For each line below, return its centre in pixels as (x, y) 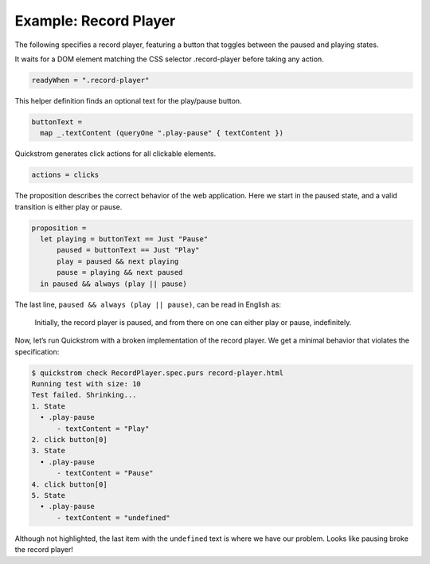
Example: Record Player (95, 21)
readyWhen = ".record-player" (90, 80)
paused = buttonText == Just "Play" (128, 250)
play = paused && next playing (118, 261)
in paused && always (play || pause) (113, 284)
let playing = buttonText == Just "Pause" (124, 239)
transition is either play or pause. (68, 206)
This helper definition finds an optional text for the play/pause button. (128, 100)
